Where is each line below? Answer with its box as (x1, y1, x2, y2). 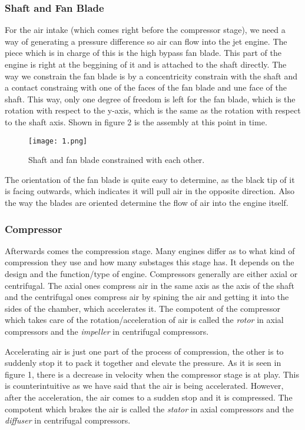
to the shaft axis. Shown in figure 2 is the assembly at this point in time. (5, 115, 267, 128)
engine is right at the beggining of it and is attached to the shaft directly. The (5, 58, 287, 70)
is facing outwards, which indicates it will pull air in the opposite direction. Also (5, 185, 295, 197)
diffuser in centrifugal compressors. (5, 414, 131, 426)
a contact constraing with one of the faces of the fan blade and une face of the (5, 81, 287, 94)
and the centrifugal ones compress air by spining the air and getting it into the (5, 291, 289, 303)
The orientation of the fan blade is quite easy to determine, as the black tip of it (5, 173, 295, 185)
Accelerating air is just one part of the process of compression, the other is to (5, 345, 284, 357)
